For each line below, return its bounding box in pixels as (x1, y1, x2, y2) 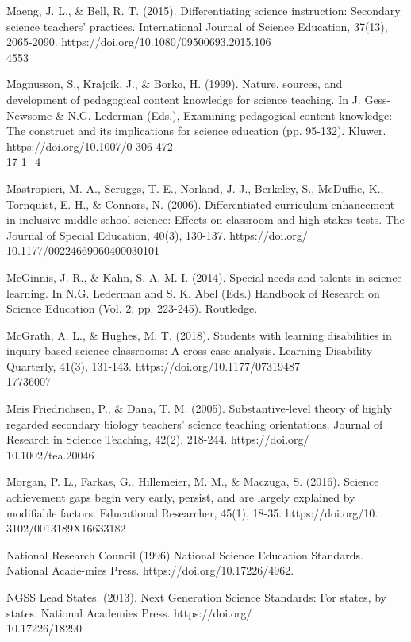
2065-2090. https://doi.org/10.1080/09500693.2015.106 (6, 33, 271, 50)
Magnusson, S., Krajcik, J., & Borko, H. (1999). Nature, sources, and (6, 75, 343, 92)
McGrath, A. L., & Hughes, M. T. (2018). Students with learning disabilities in (6, 326, 392, 343)
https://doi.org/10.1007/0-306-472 (6, 137, 173, 154)
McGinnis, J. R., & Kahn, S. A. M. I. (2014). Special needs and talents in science (6, 268, 402, 285)
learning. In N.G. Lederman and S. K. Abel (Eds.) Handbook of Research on (6, 284, 380, 301)
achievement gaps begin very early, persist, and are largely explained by (6, 489, 355, 506)
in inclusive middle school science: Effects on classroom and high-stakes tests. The (6, 211, 405, 228)
